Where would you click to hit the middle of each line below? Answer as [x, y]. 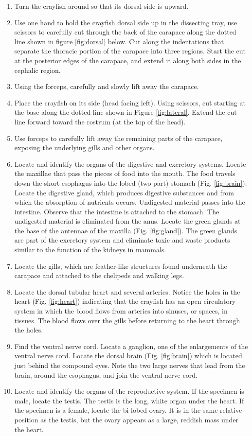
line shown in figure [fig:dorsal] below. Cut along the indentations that [119, 41]
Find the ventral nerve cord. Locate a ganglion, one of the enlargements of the [131, 346]
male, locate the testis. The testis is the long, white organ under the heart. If [129, 400]
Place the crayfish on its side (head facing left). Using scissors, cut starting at [130, 102]
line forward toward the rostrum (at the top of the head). [100, 121]
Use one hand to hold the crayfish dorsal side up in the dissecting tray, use [126, 22]
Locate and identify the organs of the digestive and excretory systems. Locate [130, 164]
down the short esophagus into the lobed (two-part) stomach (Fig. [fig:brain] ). [131, 183]
